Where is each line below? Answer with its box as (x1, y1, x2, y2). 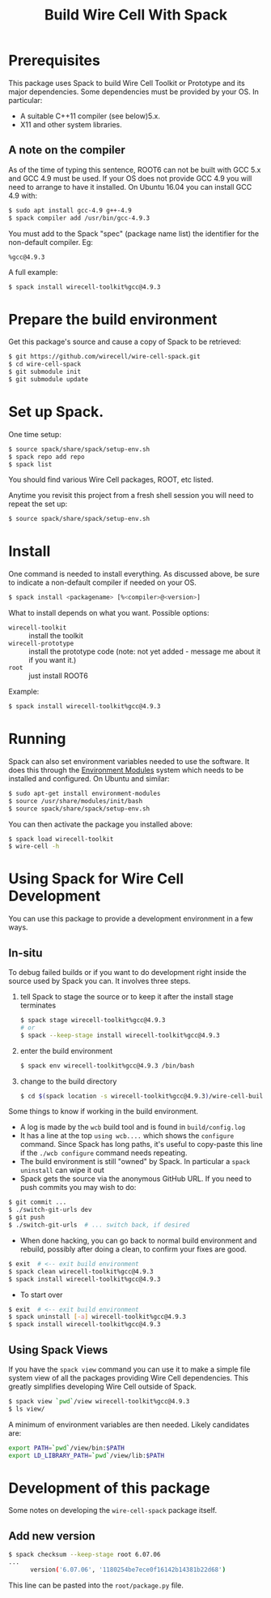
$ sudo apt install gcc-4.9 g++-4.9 (8, 206, 132, 214)
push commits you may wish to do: (19, 1183, 137, 1192)
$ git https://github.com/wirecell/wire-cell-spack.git (8, 353, 201, 361)
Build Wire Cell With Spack (44, 6, 228, 24)
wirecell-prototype (8, 639, 74, 648)
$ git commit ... (8, 1198, 67, 1206)
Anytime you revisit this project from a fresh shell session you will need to (8, 491, 254, 500)
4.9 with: (8, 191, 38, 200)
